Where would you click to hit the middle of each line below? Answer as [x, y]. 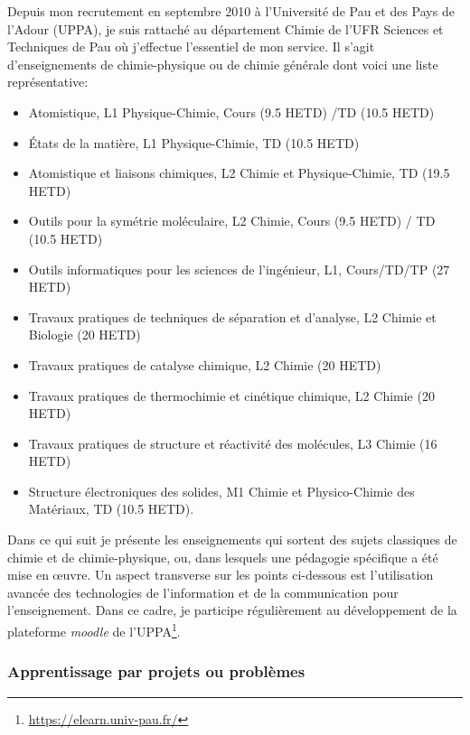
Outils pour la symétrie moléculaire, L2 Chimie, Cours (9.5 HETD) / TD [232, 221]
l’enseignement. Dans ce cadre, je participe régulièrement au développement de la [232, 610]
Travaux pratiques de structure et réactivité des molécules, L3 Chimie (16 [233, 443]
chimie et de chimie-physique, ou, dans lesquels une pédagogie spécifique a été [223, 557]
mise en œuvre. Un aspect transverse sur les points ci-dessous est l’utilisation [221, 575]
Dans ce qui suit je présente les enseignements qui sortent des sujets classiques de [232, 540]
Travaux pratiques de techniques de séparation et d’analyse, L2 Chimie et [232, 316]
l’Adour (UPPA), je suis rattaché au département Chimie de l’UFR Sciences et [226, 28]
